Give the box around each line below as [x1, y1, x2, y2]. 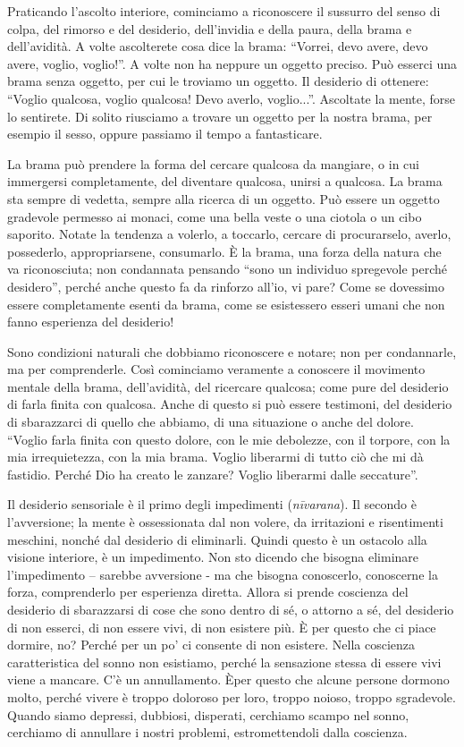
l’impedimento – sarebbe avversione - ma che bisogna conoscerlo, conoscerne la [7, 564, 438, 583]
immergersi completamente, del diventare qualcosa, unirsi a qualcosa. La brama [7, 172, 443, 191]
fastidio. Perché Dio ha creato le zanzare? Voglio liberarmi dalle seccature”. [7, 464, 418, 483]
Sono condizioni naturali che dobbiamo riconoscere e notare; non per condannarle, [7, 342, 457, 361]
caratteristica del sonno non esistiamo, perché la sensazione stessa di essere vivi [7, 652, 442, 671]
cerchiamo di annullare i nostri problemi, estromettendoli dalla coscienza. [7, 723, 408, 742]
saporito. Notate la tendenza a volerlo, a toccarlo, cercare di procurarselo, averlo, [7, 225, 451, 243]
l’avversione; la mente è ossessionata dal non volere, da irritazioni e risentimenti [7, 513, 443, 531]
